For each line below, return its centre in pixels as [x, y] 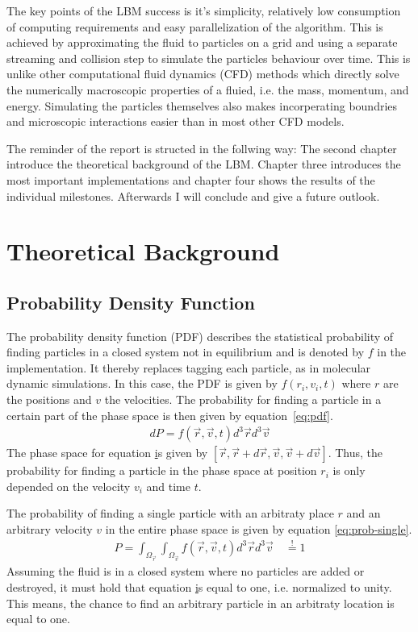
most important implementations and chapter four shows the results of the [191, 179]
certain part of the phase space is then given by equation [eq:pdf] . [170, 415]
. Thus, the [355, 453]
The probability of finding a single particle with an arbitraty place [170, 513]
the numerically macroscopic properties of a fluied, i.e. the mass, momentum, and [208, 89]
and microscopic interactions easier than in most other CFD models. [176, 121]
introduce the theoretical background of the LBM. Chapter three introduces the [204, 164]
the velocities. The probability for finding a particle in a [243, 399]
